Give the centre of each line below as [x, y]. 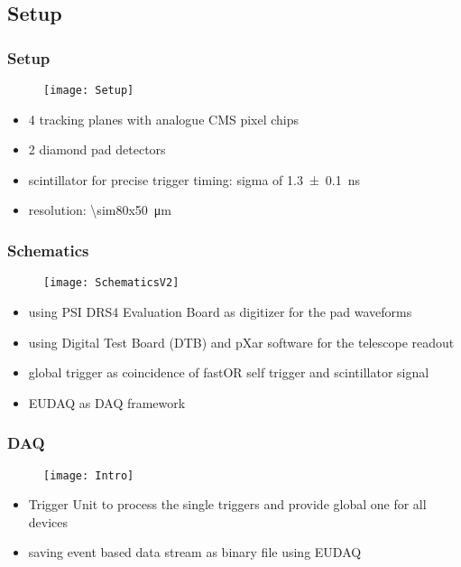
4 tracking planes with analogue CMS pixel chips [164, 119]
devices [48, 521]
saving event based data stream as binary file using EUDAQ [195, 552]
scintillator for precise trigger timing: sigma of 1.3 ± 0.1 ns [194, 179]
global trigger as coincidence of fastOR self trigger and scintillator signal [229, 372]
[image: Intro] [89, 475]
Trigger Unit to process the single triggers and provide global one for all [227, 504]
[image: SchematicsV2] [111, 283]
